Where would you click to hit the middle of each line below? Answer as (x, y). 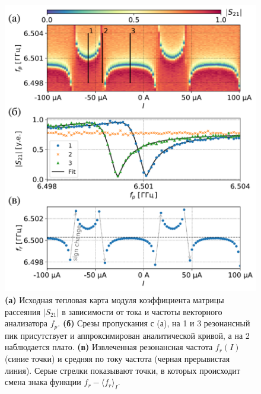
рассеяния (23, 311)
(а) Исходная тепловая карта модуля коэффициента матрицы (114, 300)
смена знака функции (43, 382)
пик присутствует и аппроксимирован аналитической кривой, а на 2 (127, 335)
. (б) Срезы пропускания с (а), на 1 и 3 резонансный (154, 323)
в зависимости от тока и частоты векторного (142, 311)
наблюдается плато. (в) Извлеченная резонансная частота (109, 347)
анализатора (26, 323)
